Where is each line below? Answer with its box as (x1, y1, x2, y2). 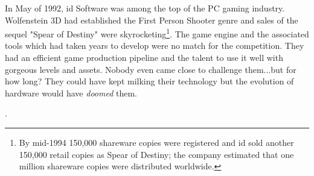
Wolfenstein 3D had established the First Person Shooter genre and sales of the (5, 13, 298, 26)
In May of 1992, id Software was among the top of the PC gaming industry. (5, 2, 285, 14)
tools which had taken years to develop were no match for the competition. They (5, 39, 304, 52)
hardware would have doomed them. (5, 86, 138, 99)
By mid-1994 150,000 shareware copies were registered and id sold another (19, 136, 294, 148)
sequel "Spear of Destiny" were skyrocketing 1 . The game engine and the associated (5, 26, 309, 40)
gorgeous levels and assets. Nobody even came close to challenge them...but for (5, 63, 296, 75)
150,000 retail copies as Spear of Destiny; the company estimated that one (19, 148, 294, 160)
